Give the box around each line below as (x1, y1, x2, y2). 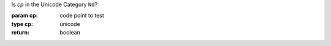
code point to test (59, 12, 104, 19)
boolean (59, 29, 81, 36)
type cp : (11, 20, 34, 27)
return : (11, 29, 30, 36)
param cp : (11, 12, 38, 19)
